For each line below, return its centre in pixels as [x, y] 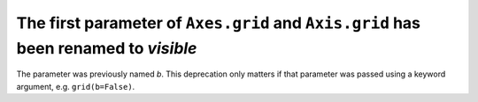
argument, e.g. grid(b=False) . [76, 86]
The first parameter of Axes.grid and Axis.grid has [218, 23]
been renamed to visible [107, 48]
